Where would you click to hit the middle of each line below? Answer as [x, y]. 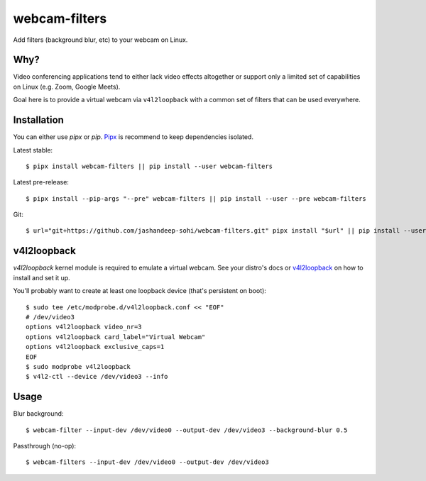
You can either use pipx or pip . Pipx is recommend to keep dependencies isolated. [133, 137]
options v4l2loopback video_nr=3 [84, 327]
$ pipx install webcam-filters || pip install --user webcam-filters [149, 166]
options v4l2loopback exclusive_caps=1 [95, 347]
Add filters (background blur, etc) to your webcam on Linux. [100, 40]
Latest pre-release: [41, 182]
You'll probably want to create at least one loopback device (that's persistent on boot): [140, 291]
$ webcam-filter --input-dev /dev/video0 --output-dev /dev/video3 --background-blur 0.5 [187, 430]
